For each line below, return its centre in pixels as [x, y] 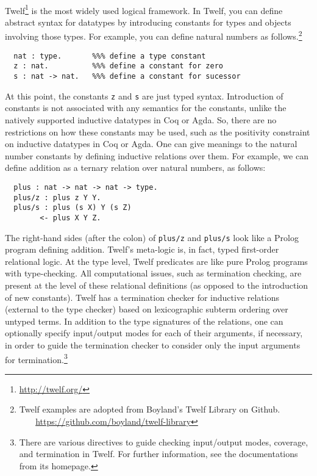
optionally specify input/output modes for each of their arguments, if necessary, [154, 333]
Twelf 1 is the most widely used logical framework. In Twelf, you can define [144, 9]
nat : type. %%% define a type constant [110, 56]
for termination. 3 [36, 358]
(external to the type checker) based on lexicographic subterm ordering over [147, 309]
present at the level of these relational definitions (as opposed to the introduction [157, 285]
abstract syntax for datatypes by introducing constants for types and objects [148, 22]
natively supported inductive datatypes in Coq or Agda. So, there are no [141, 119]
